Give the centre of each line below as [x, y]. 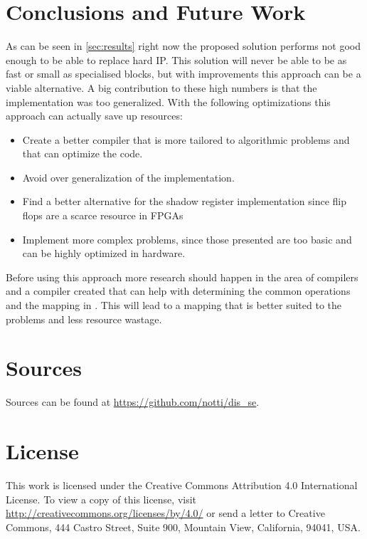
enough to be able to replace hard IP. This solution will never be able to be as [176, 59]
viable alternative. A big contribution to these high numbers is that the [161, 87]
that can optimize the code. [83, 153]
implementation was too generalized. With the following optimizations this [168, 101]
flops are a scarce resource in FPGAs [103, 215]
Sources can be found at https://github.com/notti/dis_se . [133, 402]
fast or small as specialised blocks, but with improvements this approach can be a [183, 74]
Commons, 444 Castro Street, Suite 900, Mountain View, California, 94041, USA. [183, 527]
